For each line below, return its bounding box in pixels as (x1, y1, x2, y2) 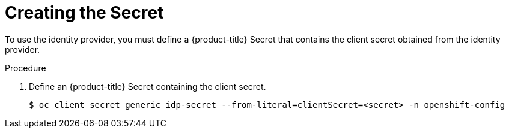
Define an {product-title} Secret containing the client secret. (29, 81, 266, 92)
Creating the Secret (5, 2, 164, 23)
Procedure (5, 62, 46, 73)
